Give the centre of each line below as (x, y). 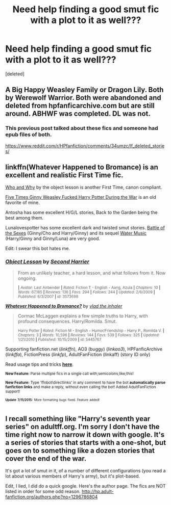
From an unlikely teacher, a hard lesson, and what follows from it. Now (92, 273)
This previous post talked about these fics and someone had (82, 128)
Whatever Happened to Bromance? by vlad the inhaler (64, 306)
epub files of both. (29, 135)
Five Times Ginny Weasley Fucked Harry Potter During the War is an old (81, 197)
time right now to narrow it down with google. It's (85, 434)
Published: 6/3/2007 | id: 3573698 (48, 297)
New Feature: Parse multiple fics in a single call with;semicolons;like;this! (70, 374)
